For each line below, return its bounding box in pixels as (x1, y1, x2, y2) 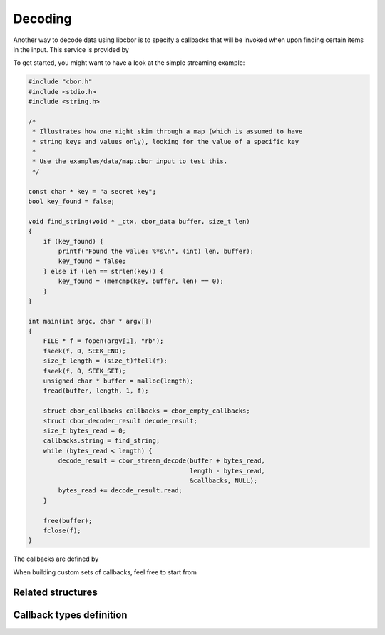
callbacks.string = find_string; (43, 437, 160, 445)
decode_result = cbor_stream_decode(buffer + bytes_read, (58, 457, 265, 465)
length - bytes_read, (190, 467, 265, 475)
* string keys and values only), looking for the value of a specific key (32, 138, 299, 145)
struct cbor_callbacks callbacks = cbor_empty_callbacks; (43, 407, 250, 415)
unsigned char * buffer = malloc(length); (43, 377, 194, 385)
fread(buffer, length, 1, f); (43, 387, 149, 395)
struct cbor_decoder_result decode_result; (43, 417, 197, 425)
